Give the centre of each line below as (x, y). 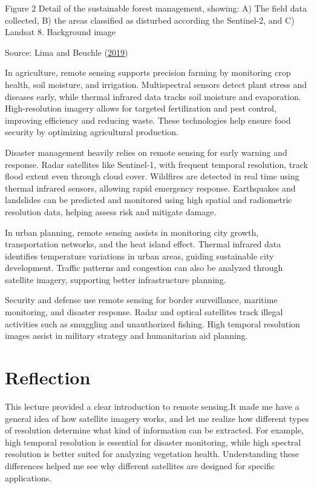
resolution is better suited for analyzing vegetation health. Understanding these (152, 454)
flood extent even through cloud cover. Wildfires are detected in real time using (152, 176)
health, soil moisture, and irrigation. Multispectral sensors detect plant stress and (156, 84)
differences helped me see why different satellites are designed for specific (140, 465)
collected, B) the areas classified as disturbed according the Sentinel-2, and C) (150, 20)
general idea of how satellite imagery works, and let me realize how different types (157, 418)
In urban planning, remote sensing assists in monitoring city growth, (132, 232)
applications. (28, 477)
